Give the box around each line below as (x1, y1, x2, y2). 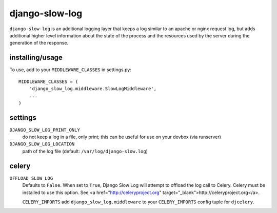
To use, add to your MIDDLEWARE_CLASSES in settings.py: (9, 67, 132, 73)
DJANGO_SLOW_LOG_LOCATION (9, 141, 75, 147)
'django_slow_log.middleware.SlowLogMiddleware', (29, 86, 156, 92)
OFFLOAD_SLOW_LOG (9, 175, 53, 181)
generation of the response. (9, 40, 69, 46)
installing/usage (9, 53, 63, 62)
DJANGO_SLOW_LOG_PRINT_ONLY (9, 127, 81, 133)
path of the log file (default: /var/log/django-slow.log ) (22, 148, 148, 154)
